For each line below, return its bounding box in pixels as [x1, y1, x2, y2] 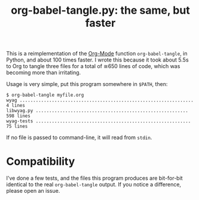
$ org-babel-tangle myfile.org [6, 92, 84, 99]
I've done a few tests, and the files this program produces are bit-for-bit [6, 174, 183, 182]
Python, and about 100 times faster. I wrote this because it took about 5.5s [6, 56, 189, 63]
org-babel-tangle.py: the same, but [11, 4, 190, 17]
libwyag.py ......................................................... [6, 108, 188, 114]
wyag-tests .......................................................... [6, 118, 191, 124]
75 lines [6, 124, 28, 130]
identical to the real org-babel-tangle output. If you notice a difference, [6, 181, 181, 188]
